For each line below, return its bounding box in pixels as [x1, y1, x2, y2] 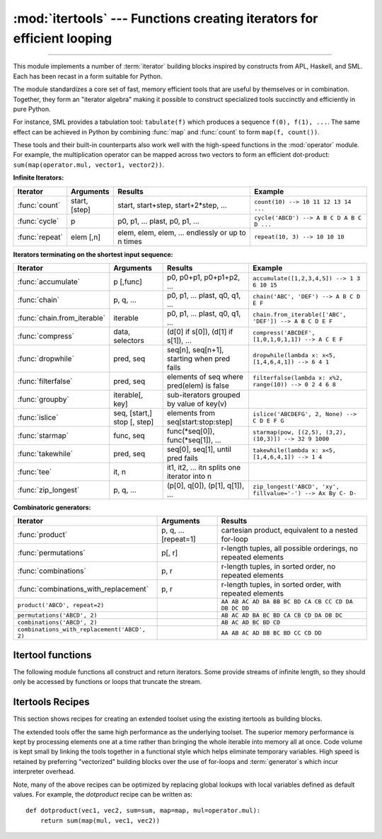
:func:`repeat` [17, 232, 63, 242]
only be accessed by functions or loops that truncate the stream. [13, 678, 202, 686]
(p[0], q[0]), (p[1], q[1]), [166, 481, 245, 491]
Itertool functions [13, 649, 92, 661]
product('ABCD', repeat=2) [17, 601, 105, 608]
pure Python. [13, 105, 51, 113]
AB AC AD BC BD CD [221, 619, 281, 626]
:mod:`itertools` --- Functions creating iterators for [13, 11, 318, 26]
